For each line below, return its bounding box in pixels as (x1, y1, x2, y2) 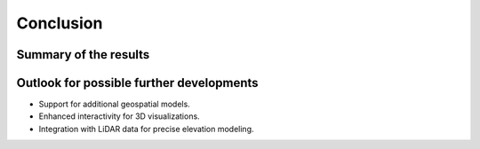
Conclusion (16, 13, 103, 33)
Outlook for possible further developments (16, 75, 259, 90)
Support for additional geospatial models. (38, 98, 190, 110)
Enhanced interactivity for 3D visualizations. (38, 111, 200, 122)
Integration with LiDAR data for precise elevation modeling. (38, 123, 254, 134)
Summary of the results (16, 47, 150, 62)
